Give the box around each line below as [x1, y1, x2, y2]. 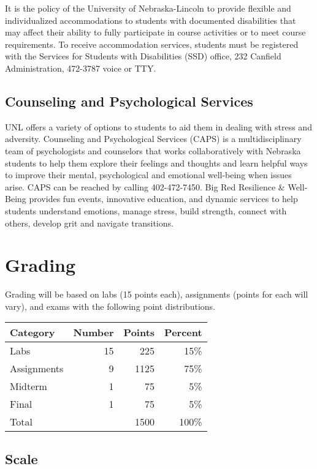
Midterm [10, 379, 47, 394]
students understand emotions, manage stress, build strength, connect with [5, 204, 287, 217]
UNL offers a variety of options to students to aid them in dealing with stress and [5, 120, 312, 133]
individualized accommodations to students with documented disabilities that [5, 13, 296, 26]
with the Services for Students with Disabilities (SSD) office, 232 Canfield [5, 50, 281, 62]
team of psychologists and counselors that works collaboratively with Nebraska [5, 144, 301, 157]
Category [10, 325, 55, 340]
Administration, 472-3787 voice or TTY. [5, 61, 156, 74]
